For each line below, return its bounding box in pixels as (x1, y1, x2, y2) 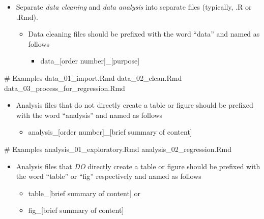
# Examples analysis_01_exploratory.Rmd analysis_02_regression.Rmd (4, 143, 231, 154)
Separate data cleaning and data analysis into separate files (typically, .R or (16, 2, 252, 12)
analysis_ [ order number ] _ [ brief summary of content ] (28, 127, 192, 137)
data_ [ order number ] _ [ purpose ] (40, 55, 140, 66)
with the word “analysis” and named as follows (16, 109, 163, 120)
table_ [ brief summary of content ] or (28, 187, 140, 198)
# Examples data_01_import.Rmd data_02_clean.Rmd (4, 72, 182, 83)
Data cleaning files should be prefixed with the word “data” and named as (28, 28, 260, 39)
